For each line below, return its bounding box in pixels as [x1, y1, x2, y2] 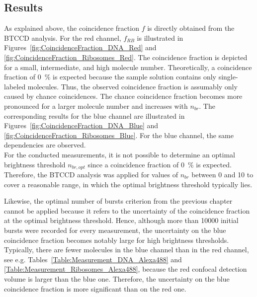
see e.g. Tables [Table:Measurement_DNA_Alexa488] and [4, 254, 182, 264]
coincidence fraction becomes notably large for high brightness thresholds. [4, 234, 229, 245]
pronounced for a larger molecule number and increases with [4, 100, 188, 111]
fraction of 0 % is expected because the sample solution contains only [4, 72, 217, 82]
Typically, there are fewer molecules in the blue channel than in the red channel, [4, 244, 249, 255]
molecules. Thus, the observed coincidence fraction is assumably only [27, 81, 238, 91]
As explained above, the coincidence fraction [4, 23, 139, 33]
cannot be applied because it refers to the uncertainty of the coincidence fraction [4, 205, 250, 216]
